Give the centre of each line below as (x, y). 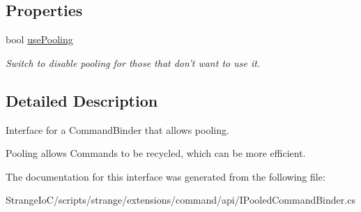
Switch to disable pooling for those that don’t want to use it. (133, 62)
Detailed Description (82, 100)
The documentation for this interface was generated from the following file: (166, 176)
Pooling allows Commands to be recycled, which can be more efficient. (156, 153)
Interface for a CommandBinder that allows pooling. (117, 129)
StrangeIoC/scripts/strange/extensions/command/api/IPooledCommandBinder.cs (180, 200)
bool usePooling (39, 39)
